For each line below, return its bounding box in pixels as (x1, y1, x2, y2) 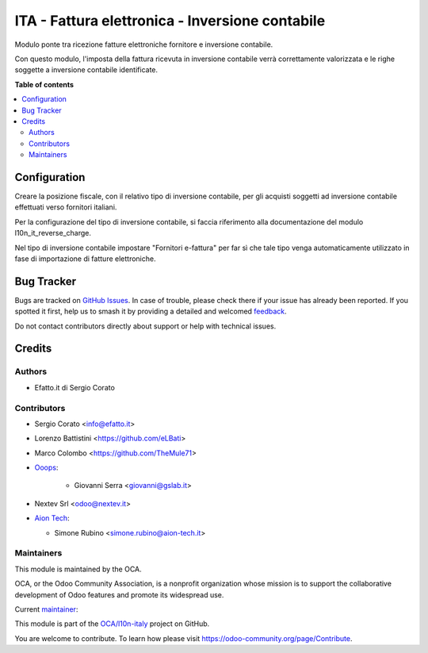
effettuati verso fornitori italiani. (14, 202, 117, 212)
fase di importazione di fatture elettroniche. (14, 254, 156, 263)
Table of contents (14, 79, 75, 89)
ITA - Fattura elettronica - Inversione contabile (14, 12, 326, 29)
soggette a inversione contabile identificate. (14, 65, 159, 75)
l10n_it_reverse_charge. (14, 229, 91, 238)
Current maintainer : (14, 604, 78, 614)
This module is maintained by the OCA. (14, 564, 142, 574)
